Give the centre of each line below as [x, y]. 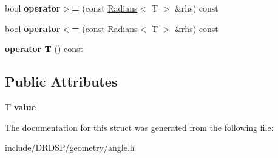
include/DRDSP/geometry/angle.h [70, 147]
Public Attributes [61, 81]
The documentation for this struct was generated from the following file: [139, 127]
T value [20, 106]
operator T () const [44, 49]
